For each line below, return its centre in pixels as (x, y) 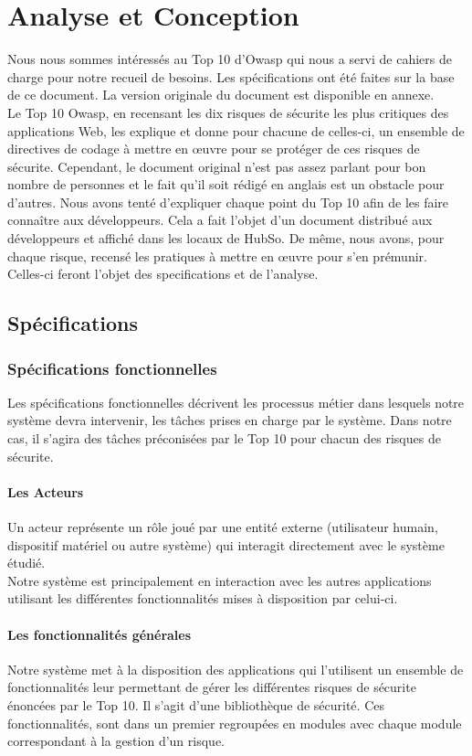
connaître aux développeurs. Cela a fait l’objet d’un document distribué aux (220, 220)
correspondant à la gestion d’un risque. (116, 741)
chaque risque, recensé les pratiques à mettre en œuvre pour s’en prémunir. (217, 256)
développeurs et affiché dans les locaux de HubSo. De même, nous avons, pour (226, 238)
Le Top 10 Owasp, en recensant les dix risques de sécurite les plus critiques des (228, 112)
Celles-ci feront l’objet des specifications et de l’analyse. (163, 274)
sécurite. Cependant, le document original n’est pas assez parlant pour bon (217, 166)
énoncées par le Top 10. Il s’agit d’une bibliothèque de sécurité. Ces (196, 704)
